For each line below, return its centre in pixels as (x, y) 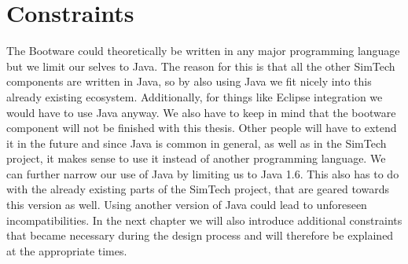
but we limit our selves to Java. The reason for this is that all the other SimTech (201, 66)
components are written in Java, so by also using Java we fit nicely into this (189, 81)
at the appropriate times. (67, 250)
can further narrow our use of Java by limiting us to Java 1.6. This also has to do (203, 173)
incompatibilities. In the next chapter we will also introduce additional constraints (204, 220)
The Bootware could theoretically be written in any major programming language (203, 51)
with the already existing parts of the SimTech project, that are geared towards (198, 189)
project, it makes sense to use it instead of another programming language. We (196, 158)
